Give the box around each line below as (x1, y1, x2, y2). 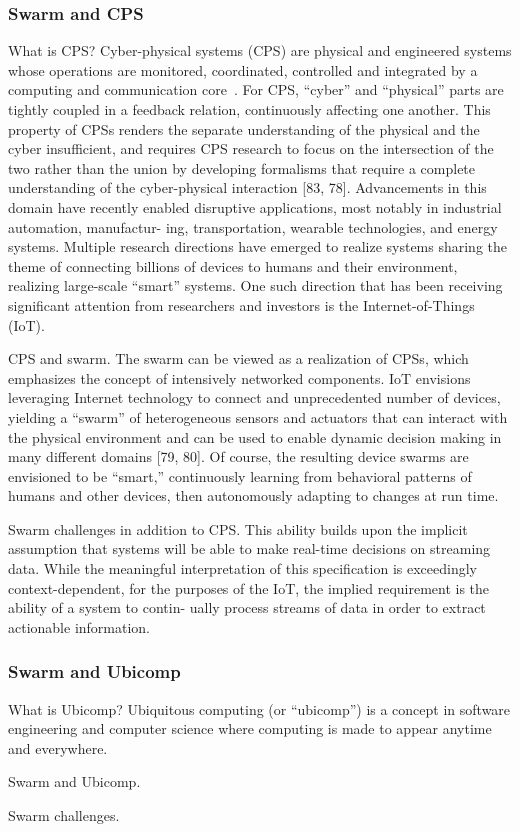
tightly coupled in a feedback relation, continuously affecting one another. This (8, 99, 491, 119)
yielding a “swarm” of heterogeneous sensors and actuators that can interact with (8, 406, 508, 427)
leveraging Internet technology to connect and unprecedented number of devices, (8, 387, 501, 408)
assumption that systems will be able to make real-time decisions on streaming (8, 538, 491, 559)
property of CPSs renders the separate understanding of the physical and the (8, 118, 480, 139)
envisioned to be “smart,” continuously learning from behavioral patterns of (8, 465, 472, 486)
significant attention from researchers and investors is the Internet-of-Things (8, 294, 475, 315)
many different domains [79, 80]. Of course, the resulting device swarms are (8, 446, 469, 467)
